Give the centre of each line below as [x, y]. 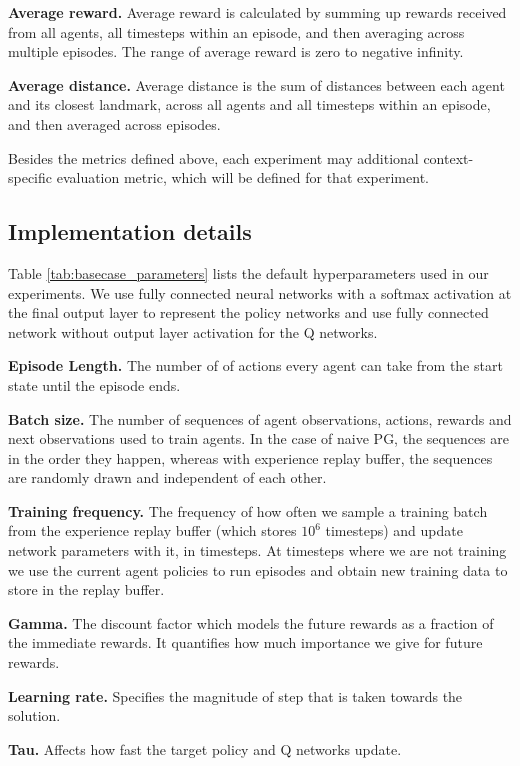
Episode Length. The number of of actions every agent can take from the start [255, 365]
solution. [34, 715]
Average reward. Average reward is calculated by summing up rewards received [257, 12]
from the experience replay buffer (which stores [152, 530]
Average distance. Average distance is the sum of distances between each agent [256, 84]
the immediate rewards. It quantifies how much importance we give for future [245, 642]
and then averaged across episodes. [114, 123]
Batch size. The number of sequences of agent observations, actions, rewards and [260, 418]
